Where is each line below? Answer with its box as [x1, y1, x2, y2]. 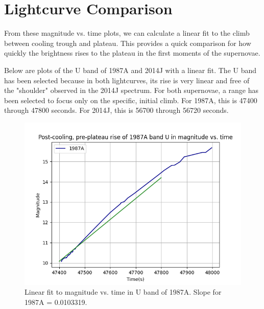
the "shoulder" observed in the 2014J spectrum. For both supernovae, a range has [4, 85, 258, 96]
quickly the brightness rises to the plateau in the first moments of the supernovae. [4, 47, 260, 58]
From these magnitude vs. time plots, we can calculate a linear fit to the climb [4, 28, 250, 38]
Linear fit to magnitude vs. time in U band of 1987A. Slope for [25, 287, 222, 297]
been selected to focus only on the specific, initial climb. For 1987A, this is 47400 [4, 94, 257, 105]
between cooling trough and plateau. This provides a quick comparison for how [4, 37, 251, 48]
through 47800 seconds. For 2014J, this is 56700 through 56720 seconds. [4, 105, 229, 115]
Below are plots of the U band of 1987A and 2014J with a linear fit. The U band [4, 64, 257, 75]
